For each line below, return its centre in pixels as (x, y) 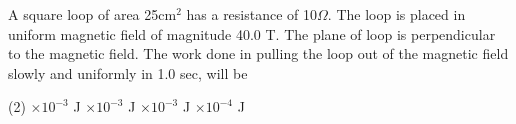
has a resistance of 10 (252, 14)
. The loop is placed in (396, 14)
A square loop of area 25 (83, 14)
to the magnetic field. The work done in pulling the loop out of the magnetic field (258, 53)
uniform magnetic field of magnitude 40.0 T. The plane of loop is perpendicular (252, 33)
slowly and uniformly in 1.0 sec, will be (128, 72)
